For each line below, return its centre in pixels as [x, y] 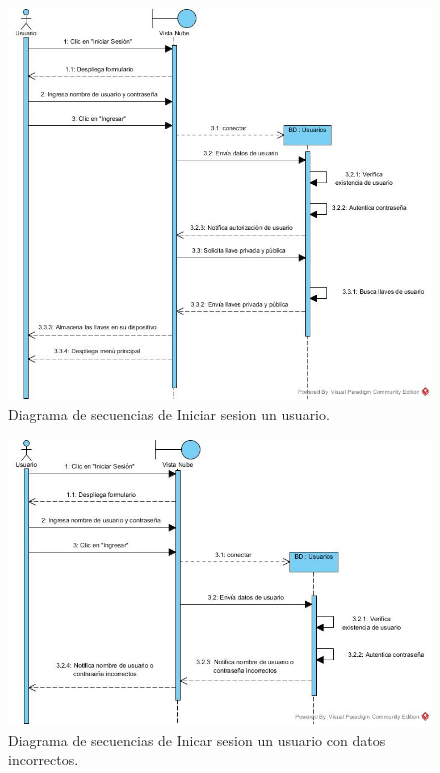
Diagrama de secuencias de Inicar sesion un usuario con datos [197, 739]
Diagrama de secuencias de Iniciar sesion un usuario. [169, 414]
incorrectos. [43, 759]
